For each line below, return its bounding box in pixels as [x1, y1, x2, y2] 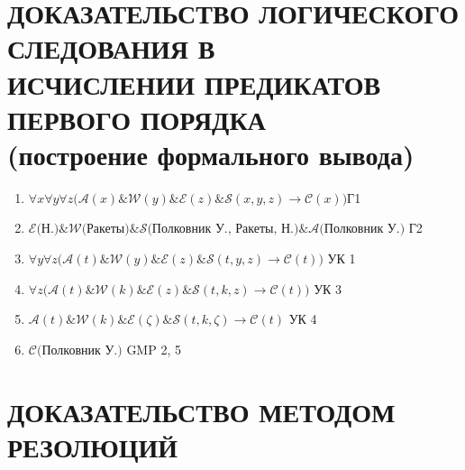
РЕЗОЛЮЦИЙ [7, 428, 178, 465]
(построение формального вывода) [7, 135, 415, 172]
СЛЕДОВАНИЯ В [7, 30, 215, 67]
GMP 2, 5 [126, 339, 181, 358]
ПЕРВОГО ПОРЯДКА [7, 100, 266, 137]
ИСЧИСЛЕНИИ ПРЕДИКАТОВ [7, 65, 381, 102]
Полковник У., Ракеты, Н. [151, 223, 294, 236]
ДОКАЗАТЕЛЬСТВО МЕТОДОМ [7, 392, 396, 429]
